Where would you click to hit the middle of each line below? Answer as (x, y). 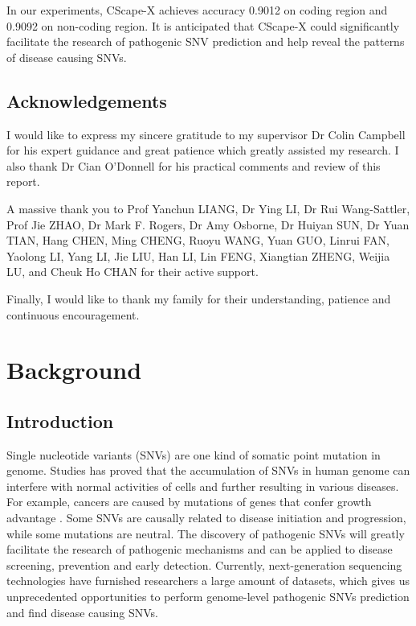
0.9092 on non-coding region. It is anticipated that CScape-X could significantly (203, 25)
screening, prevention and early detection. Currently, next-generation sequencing (204, 564)
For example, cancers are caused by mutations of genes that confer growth (189, 502)
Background (74, 370)
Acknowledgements (87, 100)
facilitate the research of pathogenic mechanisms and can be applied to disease (200, 549)
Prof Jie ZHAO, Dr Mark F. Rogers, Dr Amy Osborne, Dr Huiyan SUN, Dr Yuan (208, 224)
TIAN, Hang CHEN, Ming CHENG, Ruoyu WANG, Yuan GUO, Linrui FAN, (198, 240)
